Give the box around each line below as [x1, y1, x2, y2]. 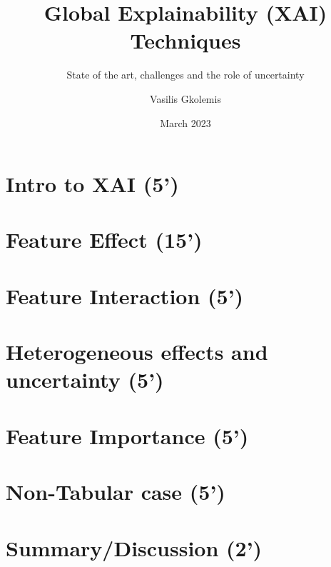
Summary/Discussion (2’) [6, 533, 263, 562]
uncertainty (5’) [6, 365, 164, 394]
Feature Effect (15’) [6, 225, 203, 254]
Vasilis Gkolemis [150, 91, 221, 106]
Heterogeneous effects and [6, 337, 268, 366]
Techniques [130, 26, 241, 55]
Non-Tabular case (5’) [6, 477, 225, 506]
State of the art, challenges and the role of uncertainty [66, 67, 305, 82]
